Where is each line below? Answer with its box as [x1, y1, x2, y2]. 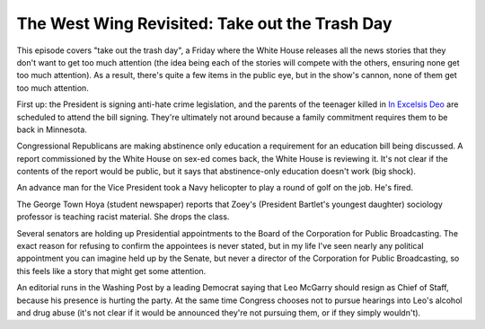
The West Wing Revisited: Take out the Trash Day [16, 13, 392, 33]
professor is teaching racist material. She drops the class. [16, 211, 230, 222]
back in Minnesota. [16, 124, 87, 135]
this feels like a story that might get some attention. [16, 265, 207, 276]
